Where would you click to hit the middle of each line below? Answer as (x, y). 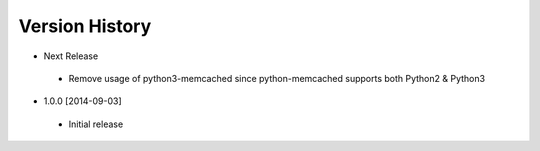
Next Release (71, 56)
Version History (85, 26)
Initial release (96, 124)
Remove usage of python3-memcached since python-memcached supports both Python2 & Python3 (276, 78)
